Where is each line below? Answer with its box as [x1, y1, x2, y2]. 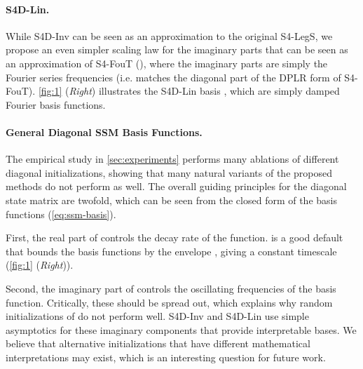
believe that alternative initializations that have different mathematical [6, 336, 310, 351]
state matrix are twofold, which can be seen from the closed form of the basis [6, 192, 337, 207]
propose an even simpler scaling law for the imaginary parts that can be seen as [6, 42, 348, 57]
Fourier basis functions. [6, 97, 106, 112]
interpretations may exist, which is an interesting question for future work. [6, 349, 326, 364]
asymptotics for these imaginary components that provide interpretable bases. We [6, 322, 357, 337]
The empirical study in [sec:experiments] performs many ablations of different [6, 152, 339, 166]
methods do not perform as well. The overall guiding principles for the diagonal [6, 179, 347, 194]
